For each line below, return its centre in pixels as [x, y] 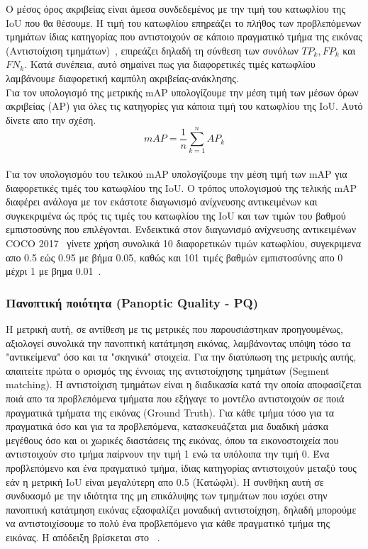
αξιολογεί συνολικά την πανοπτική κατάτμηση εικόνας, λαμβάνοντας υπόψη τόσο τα [178, 343]
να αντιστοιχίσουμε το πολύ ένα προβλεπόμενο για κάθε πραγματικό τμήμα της [168, 523]
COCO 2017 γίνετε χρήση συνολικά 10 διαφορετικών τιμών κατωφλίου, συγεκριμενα [184, 243]
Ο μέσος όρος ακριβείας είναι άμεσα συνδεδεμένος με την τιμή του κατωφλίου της [175, 9]
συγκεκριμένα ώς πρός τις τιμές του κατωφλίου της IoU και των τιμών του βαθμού [176, 215]
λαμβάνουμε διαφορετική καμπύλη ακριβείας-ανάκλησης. [122, 78]
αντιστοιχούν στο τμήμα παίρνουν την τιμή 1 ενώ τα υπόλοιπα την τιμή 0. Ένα [168, 454]
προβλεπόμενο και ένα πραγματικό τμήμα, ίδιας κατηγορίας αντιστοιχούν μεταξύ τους [181, 467]
